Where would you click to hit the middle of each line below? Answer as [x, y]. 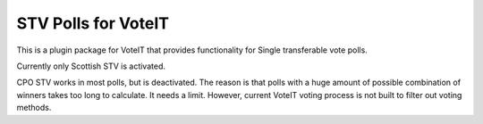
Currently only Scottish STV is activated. [91, 66]
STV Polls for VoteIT [93, 23]
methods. [34, 108]
